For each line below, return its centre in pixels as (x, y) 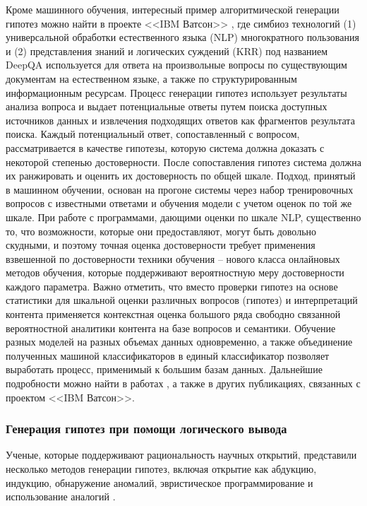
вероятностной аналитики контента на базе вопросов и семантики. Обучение (171, 328)
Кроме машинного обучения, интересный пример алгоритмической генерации (173, 9)
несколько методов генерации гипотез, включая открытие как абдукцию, (161, 469)
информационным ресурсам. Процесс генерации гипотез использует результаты (176, 92)
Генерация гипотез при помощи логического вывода (146, 429)
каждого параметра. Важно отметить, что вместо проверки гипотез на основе (172, 286)
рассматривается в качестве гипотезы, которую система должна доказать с (165, 147)
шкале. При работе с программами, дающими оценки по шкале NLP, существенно (183, 217)
